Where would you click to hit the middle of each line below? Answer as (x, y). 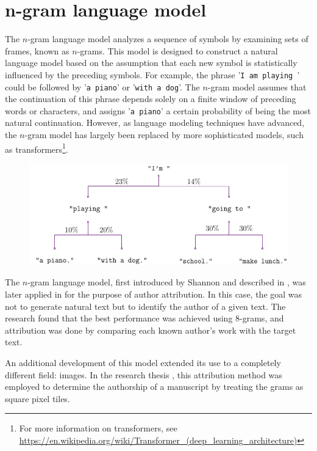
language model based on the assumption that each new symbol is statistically (151, 63)
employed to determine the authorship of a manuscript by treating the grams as (154, 387)
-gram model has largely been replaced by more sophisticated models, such (164, 135)
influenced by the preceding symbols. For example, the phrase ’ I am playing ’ (152, 74)
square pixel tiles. (37, 398)
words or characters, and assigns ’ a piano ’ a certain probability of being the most (158, 110)
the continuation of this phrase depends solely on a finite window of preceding (151, 99)
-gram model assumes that (257, 86)
